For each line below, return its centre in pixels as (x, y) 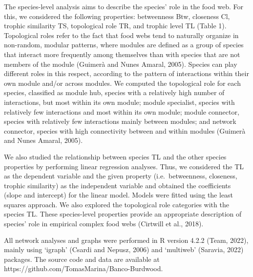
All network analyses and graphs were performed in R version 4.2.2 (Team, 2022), (126, 240)
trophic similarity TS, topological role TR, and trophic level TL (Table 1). (115, 26)
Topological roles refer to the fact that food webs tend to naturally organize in (121, 35)
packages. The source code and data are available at (82, 259)
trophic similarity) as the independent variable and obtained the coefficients (117, 185)
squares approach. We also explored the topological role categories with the (116, 204)
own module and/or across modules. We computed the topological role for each (122, 83)
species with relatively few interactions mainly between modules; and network (120, 121)
